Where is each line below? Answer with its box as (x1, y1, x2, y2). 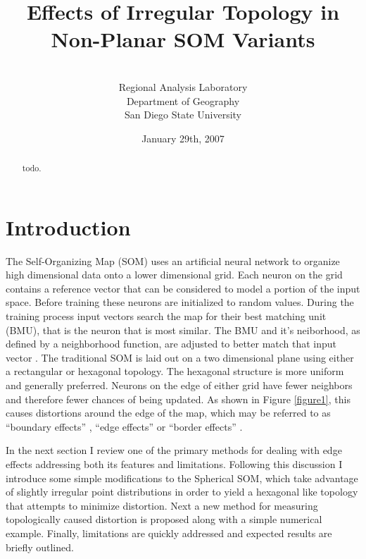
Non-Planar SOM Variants (51, 25, 315, 54)
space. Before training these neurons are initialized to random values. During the (6, 295, 354, 309)
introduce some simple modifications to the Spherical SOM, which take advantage (6, 470, 358, 485)
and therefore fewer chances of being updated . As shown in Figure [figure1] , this (6, 391, 351, 406)
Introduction (6, 212, 131, 241)
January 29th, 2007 (141, 130, 225, 145)
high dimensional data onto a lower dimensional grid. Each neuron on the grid (6, 267, 343, 282)
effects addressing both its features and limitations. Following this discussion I (6, 456, 343, 471)
